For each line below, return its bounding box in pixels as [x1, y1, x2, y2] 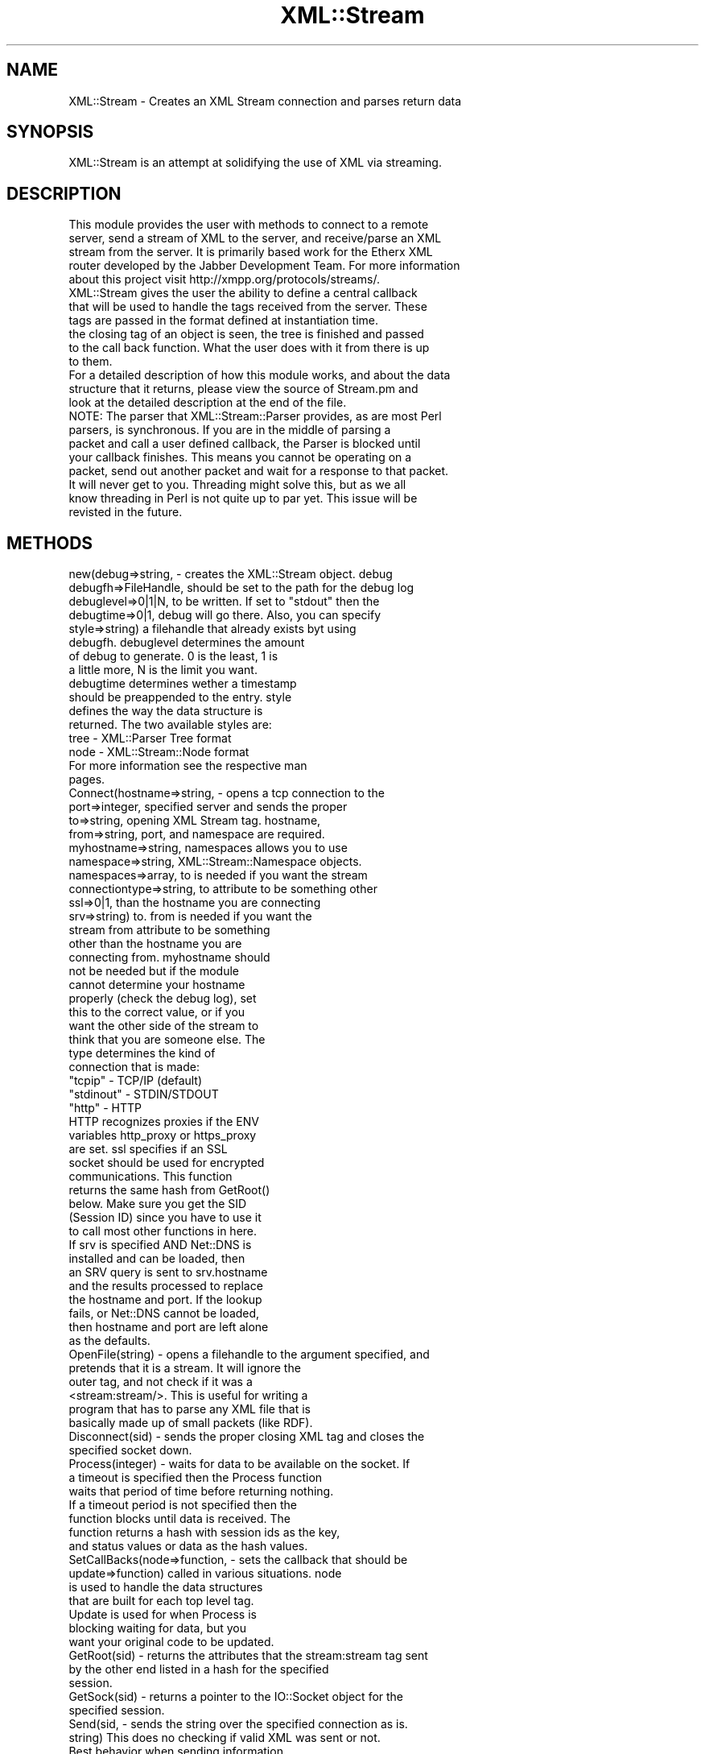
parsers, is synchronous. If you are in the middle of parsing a [68, 423, 391, 437]
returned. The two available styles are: [68, 718, 272, 732]
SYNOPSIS [6, 122, 94, 143]
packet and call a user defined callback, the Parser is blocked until [68, 436, 421, 451]
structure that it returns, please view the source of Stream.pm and [68, 382, 418, 396]
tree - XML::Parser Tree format [68, 731, 232, 746]
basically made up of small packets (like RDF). [68, 1416, 313, 1430]
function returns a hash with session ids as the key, [68, 1525, 340, 1540]
